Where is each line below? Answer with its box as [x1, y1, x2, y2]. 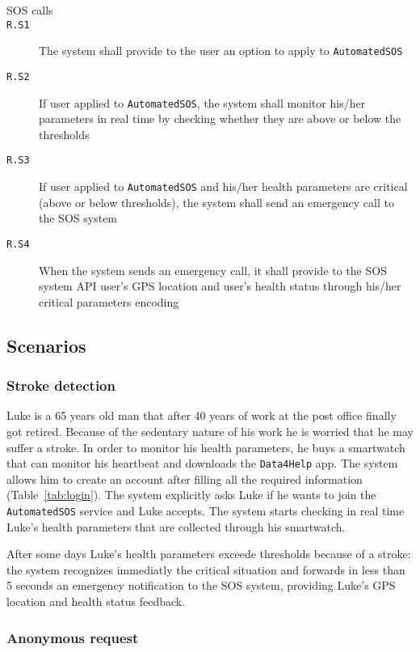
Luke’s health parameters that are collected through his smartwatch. [6, 518, 346, 535]
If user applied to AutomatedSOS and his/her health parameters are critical [39, 178, 408, 195]
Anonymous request [6, 627, 139, 647]
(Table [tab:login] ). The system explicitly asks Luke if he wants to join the [6, 486, 376, 503]
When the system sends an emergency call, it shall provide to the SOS [39, 261, 387, 278]
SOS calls [6, 2, 53, 18]
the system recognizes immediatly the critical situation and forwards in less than [6, 561, 405, 578]
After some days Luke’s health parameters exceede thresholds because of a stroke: [6, 545, 411, 562]
